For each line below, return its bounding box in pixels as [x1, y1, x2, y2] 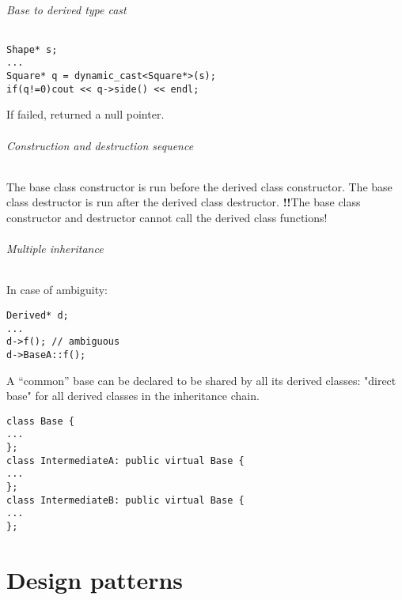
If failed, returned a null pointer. [6, 106, 165, 123]
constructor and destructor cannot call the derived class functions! [6, 209, 328, 225]
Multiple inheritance [6, 240, 104, 257]
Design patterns [6, 563, 184, 595]
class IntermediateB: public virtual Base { [6, 494, 245, 506]
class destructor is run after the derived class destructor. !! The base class [6, 194, 361, 210]
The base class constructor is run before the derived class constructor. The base [6, 178, 393, 194]
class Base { [6, 415, 74, 427]
